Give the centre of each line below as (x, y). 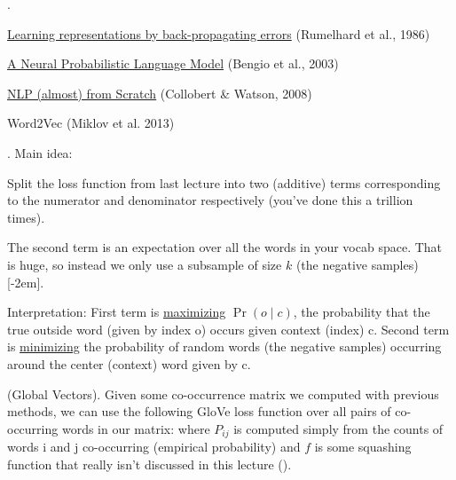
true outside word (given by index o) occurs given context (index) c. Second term (228, 329)
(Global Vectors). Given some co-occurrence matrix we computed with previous (223, 393)
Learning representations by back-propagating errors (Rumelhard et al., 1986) (219, 33)
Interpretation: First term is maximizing (117, 312)
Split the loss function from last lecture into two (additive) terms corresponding (224, 182)
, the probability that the (362, 312)
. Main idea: (40, 152)
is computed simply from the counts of (338, 428)
